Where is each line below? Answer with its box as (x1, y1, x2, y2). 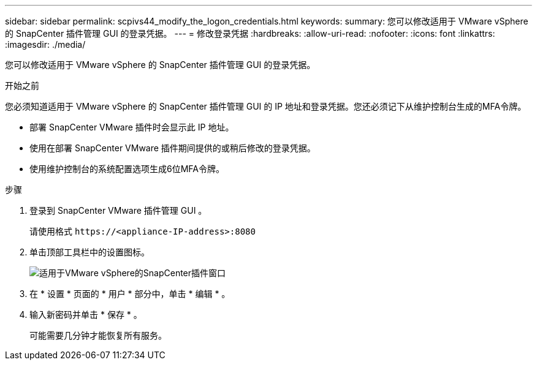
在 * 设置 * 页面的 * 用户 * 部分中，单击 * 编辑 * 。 (29, 288, 230, 299)
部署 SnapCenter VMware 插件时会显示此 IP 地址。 (29, 122, 234, 132)
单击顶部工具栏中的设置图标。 (29, 247, 150, 257)
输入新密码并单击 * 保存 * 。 (29, 309, 142, 320)
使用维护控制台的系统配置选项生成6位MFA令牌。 (29, 164, 224, 174)
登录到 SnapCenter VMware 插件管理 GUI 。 (29, 205, 207, 216)
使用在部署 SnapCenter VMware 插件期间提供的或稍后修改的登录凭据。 (29, 143, 316, 153)
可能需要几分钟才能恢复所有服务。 (29, 330, 167, 341)
